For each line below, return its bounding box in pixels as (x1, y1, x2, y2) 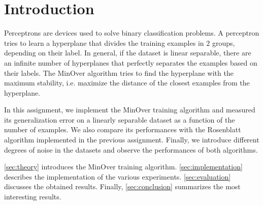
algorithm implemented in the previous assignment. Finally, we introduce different (4, 134, 259, 145)
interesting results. (4, 191, 61, 202)
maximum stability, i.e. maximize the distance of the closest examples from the (4, 77, 250, 88)
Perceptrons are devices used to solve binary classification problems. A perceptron (4, 27, 259, 38)
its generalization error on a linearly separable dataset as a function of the (4, 114, 235, 125)
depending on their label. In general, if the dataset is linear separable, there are (4, 47, 251, 58)
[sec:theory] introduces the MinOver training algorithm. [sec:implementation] (4, 161, 243, 172)
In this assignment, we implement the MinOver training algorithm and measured (4, 104, 255, 115)
